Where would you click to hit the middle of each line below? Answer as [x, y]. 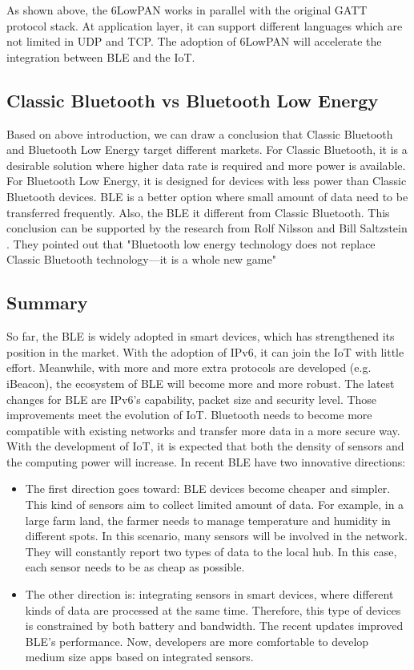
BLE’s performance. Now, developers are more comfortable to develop [197, 641]
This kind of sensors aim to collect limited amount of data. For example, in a [215, 505]
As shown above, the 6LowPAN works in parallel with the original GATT [187, 10]
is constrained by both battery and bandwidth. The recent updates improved [214, 626]
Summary [47, 303]
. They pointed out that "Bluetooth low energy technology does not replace [191, 243]
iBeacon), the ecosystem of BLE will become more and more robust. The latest [201, 383]
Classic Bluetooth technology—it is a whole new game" [141, 259]
